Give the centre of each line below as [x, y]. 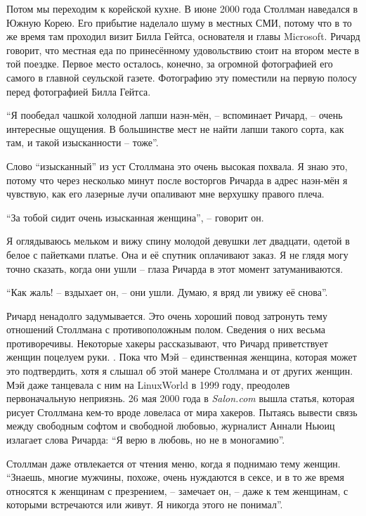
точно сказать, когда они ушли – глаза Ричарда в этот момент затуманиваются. [175, 268]
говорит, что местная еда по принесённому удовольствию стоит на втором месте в [183, 50]
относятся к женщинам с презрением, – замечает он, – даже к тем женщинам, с [177, 490]
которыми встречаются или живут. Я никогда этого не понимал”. [145, 504]
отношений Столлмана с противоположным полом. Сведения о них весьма [166, 329]
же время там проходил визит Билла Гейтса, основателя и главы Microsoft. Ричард [183, 36]
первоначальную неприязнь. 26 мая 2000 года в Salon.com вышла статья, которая [181, 398]
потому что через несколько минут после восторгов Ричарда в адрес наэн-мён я [177, 180]
